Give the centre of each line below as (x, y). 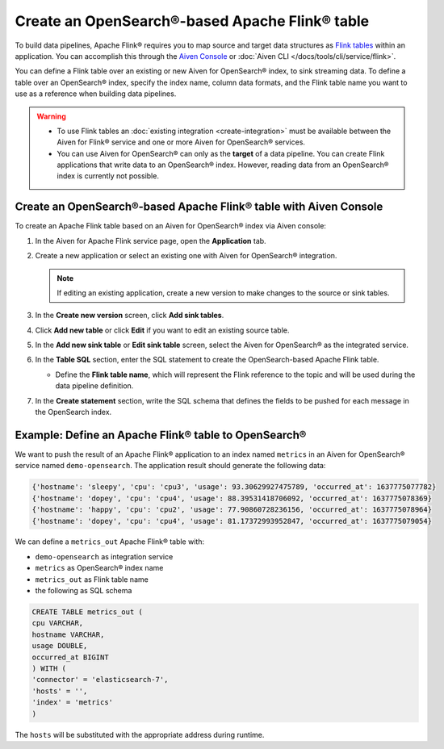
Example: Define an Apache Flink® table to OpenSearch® (161, 435)
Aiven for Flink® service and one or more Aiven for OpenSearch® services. (181, 142)
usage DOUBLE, (60, 646)
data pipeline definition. (94, 386)
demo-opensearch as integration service (104, 556)
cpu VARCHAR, (58, 623)
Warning (51, 116)
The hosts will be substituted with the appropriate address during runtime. (140, 734)
